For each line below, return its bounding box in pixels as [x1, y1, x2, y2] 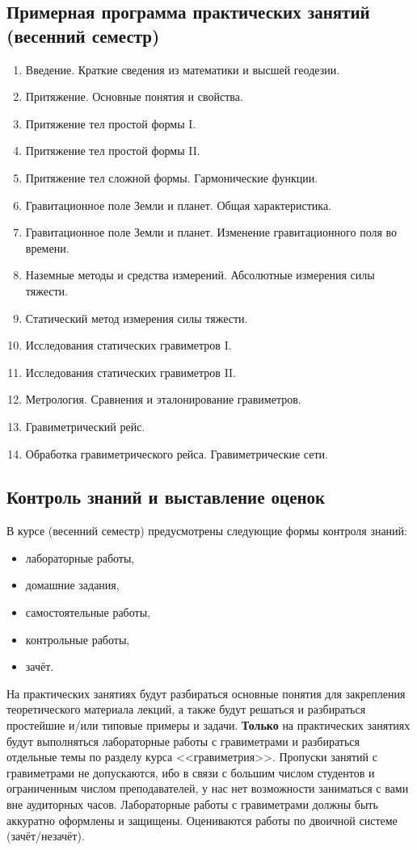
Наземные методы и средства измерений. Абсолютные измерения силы [25, 266, 375, 283]
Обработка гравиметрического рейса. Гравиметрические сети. [25, 445, 328, 462]
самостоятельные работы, [25, 604, 150, 621]
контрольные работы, [25, 630, 130, 647]
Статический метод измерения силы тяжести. [25, 309, 248, 326]
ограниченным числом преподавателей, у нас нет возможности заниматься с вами [6, 780, 409, 797]
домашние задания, [25, 576, 120, 593]
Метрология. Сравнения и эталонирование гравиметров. [25, 391, 301, 408]
